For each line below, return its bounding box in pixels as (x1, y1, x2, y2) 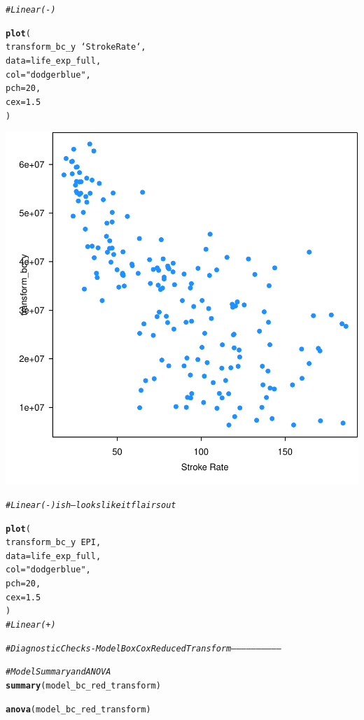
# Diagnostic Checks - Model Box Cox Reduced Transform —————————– (6, 643, 281, 654)
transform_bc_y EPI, (6, 537, 101, 548)
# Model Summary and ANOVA (6, 667, 111, 677)
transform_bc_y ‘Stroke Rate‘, (6, 42, 146, 52)
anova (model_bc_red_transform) (6, 704, 151, 714)
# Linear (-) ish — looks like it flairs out (6, 500, 176, 510)
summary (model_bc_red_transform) (6, 681, 161, 691)
